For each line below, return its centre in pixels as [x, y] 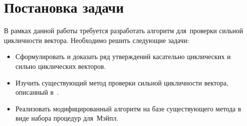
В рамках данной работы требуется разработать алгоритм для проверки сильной [123, 31]
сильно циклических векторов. [61, 66]
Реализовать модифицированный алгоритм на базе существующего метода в [128, 108]
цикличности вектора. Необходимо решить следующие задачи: [97, 40]
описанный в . [37, 92]
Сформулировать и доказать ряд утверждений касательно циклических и [123, 56]
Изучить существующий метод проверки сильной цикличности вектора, [122, 82]
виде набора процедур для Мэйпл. [67, 118]
